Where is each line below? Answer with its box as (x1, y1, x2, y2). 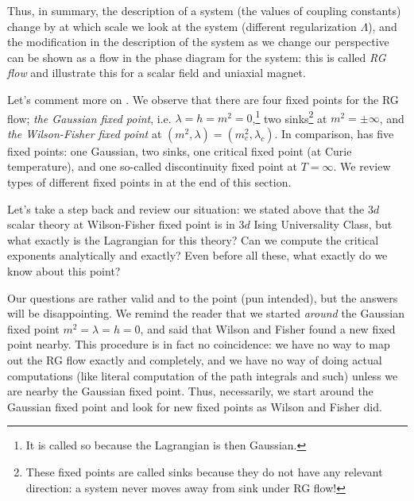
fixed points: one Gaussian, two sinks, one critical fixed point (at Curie (7, 142, 352, 159)
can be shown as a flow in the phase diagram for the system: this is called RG (7, 48, 386, 65)
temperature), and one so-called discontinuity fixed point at (7, 158, 298, 175)
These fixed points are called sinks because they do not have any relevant (25, 463, 383, 480)
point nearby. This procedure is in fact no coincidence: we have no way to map (7, 336, 390, 353)
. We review (333, 158, 391, 175)
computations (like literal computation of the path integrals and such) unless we (7, 367, 398, 383)
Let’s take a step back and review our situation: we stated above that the (7, 200, 365, 217)
